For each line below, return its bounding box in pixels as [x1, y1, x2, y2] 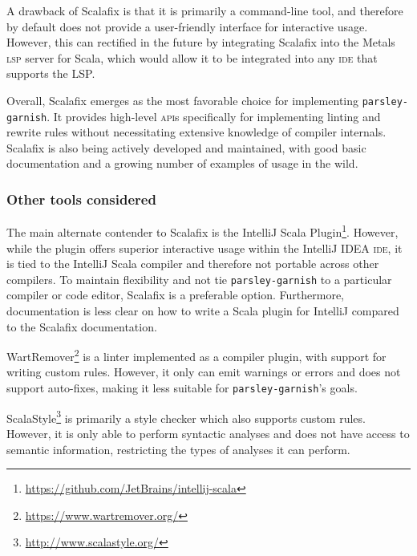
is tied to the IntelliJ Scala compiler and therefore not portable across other [6, 255, 379, 272]
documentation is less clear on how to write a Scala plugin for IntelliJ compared [6, 302, 399, 319]
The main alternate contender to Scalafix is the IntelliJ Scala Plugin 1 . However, [6, 221, 399, 240]
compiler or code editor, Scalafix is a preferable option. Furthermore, [6, 286, 345, 303]
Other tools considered [6, 189, 156, 209]
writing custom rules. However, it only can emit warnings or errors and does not [6, 363, 401, 380]
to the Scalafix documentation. [6, 318, 157, 335]
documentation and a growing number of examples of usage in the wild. [6, 155, 358, 172]
